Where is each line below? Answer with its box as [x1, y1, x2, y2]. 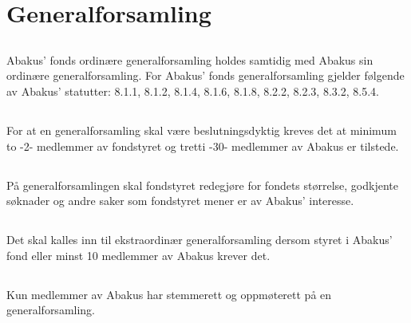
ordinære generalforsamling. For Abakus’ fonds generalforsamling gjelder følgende [6, 67, 405, 84]
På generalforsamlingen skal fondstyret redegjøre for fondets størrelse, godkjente [6, 176, 398, 193]
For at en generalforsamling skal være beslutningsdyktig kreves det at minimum [6, 121, 397, 138]
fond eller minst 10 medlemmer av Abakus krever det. [6, 246, 271, 263]
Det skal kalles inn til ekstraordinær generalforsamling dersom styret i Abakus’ [6, 231, 393, 248]
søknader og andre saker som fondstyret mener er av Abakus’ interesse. [6, 192, 354, 209]
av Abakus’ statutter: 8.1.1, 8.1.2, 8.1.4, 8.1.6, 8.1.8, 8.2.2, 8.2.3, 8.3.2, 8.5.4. [6, 82, 379, 99]
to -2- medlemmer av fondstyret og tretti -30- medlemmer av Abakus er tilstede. [6, 137, 399, 154]
